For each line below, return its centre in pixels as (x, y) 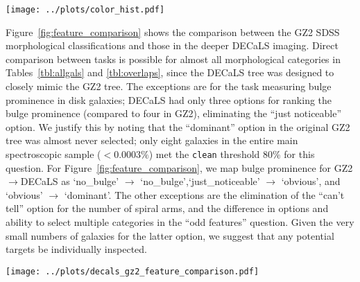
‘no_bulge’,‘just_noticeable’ (200, 181)
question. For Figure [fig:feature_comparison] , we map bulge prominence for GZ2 (179, 167)
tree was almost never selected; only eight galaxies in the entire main (152, 140)
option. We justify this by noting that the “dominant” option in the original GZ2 (178, 126)
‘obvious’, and (311, 181)
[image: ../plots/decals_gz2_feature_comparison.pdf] (132, 271)
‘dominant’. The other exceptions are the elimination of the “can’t (204, 194)
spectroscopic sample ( (53, 154)
